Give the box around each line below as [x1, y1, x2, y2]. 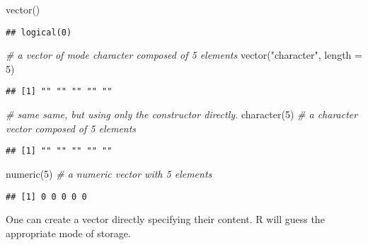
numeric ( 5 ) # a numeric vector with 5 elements [6, 166, 212, 181]
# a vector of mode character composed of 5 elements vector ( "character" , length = [6, 47, 362, 62]
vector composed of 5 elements [6, 120, 137, 135]
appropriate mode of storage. [6, 225, 131, 240]
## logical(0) [6, 27, 72, 38]
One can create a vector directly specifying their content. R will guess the [6, 212, 325, 227]
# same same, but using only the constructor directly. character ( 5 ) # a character [6, 107, 358, 122]
